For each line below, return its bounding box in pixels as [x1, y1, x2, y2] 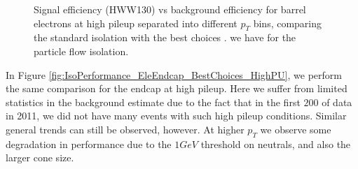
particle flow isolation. [34, 43, 129, 58]
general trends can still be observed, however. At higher [6, 122, 245, 136]
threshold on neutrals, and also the [200, 136, 351, 151]
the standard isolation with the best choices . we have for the [34, 30, 296, 45]
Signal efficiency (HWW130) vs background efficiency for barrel [34, 2, 306, 16]
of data [322, 94, 352, 109]
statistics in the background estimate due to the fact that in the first [6, 94, 301, 109]
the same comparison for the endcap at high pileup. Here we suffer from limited [6, 81, 347, 96]
